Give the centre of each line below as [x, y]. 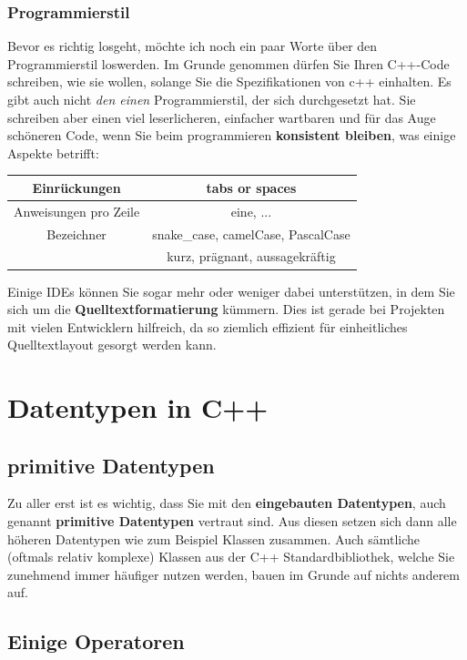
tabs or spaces [251, 187]
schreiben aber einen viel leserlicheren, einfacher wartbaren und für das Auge [222, 117]
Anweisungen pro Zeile [77, 211]
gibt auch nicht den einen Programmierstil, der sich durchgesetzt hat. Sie [212, 99]
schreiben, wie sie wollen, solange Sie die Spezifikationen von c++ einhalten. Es [229, 81]
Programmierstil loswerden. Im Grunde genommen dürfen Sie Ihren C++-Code [228, 63]
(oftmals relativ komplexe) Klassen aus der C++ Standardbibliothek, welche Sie [231, 557]
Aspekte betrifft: [53, 152]
